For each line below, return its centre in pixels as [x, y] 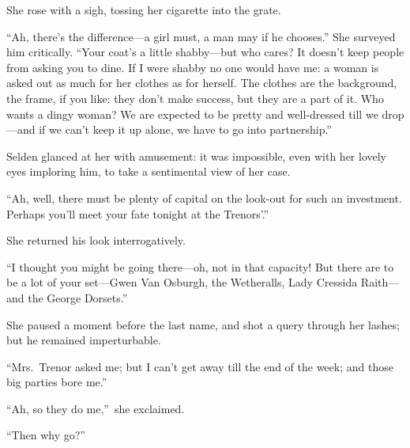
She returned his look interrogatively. [96, 240]
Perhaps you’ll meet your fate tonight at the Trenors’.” [138, 213]
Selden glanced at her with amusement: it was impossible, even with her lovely [197, 156]
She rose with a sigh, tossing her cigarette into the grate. [144, 9]
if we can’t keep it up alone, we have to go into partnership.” [185, 129]
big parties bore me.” [57, 382]
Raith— [380, 282]
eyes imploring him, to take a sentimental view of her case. [149, 171]
